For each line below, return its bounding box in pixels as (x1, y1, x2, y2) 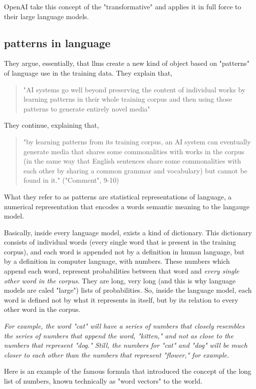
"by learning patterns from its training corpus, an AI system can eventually (23, 136, 251, 146)
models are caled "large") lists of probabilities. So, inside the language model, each (4, 285, 252, 295)
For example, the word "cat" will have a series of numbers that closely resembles (4, 321, 245, 331)
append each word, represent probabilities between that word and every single (4, 266, 239, 276)
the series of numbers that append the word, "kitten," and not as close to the (4, 330, 234, 340)
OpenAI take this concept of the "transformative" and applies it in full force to (4, 1, 241, 11)
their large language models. (4, 11, 89, 21)
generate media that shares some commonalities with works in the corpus (23, 146, 245, 156)
